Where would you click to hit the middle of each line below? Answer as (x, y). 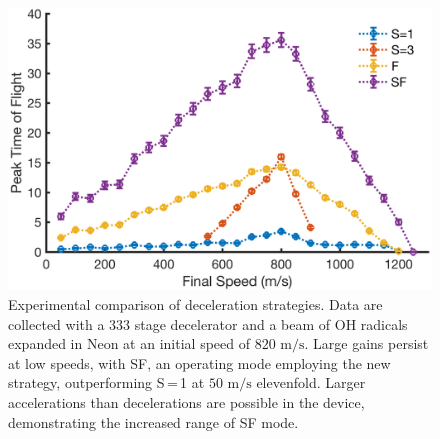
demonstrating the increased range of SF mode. (153, 421)
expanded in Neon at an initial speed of (129, 343)
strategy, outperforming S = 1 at (106, 382)
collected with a (56, 323)
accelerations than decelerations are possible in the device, (186, 401)
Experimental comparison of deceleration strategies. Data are (195, 303)
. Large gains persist (366, 343)
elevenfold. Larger (311, 382)
